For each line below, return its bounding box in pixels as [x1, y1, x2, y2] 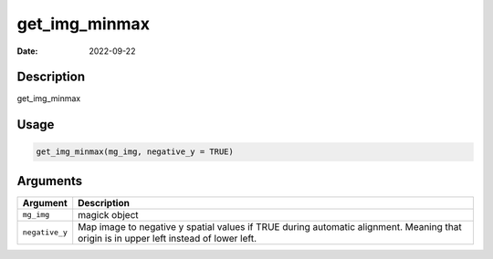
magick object [78, 208, 139, 221]
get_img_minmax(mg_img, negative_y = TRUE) [36, 147, 235, 157]
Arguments [16, 173, 83, 189]
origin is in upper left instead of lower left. [78, 232, 257, 244]
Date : [16, 46, 38, 57]
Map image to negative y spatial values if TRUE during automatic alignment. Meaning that [78, 220, 462, 233]
